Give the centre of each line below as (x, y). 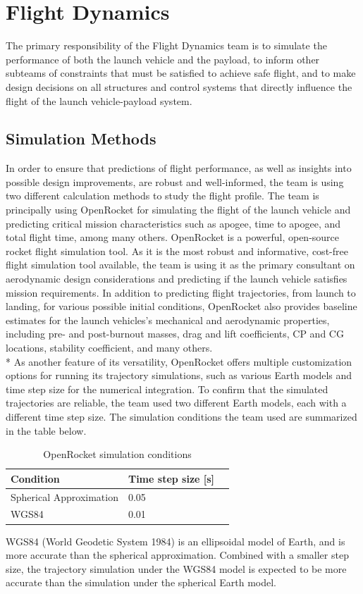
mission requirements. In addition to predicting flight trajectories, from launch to (181, 292)
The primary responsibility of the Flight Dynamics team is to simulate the (166, 45)
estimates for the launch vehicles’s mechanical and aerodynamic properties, (168, 320)
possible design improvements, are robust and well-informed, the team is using (175, 181)
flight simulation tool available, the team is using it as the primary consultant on (180, 265)
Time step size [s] (171, 478)
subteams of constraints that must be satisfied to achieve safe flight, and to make (181, 73)
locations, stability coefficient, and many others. (109, 348)
